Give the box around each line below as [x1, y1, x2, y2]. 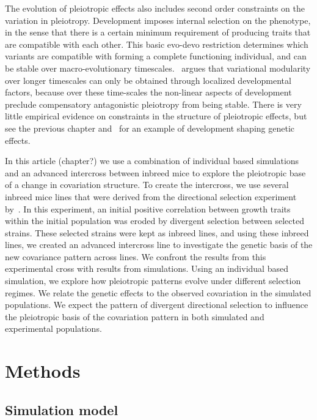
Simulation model [5, 400, 118, 419]
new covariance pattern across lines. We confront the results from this [5, 250, 266, 263]
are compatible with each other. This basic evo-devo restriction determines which [5, 37, 308, 50]
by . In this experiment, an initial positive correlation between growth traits [5, 202, 291, 215]
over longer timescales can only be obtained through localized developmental [5, 73, 291, 86]
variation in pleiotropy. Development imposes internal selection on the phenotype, [5, 13, 311, 26]
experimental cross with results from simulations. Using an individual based [5, 262, 288, 275]
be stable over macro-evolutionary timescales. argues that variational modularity [5, 61, 311, 74]
